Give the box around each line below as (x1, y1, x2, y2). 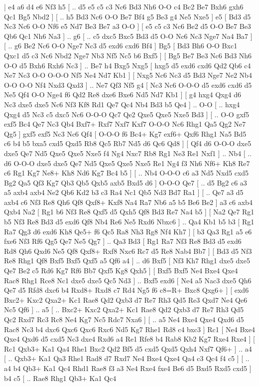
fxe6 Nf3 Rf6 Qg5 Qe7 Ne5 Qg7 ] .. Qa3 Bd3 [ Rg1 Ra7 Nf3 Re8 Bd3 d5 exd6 (4, 236, 242, 246)
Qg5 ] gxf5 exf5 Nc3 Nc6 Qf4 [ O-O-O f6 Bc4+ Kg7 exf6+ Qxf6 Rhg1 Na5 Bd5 (4, 128, 247, 139)
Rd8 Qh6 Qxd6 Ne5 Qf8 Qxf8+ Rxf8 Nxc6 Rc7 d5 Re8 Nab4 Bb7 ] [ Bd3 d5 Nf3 (4, 245, 252, 256)
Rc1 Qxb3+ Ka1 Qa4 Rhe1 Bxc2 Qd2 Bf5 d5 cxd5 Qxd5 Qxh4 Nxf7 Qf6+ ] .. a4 (4, 343, 252, 354)
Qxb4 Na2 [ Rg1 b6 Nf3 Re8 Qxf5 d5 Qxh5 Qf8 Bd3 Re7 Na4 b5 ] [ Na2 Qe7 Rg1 (4, 206, 255, 217)
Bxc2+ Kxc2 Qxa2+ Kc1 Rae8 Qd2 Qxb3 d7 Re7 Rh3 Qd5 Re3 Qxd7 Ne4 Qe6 (4, 294, 248, 305)
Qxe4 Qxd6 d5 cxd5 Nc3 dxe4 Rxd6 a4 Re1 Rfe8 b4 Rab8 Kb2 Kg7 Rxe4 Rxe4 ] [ (4, 334, 255, 344)
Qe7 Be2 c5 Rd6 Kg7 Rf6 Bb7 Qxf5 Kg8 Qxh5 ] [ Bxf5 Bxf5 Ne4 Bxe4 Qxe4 (4, 265, 238, 276)
